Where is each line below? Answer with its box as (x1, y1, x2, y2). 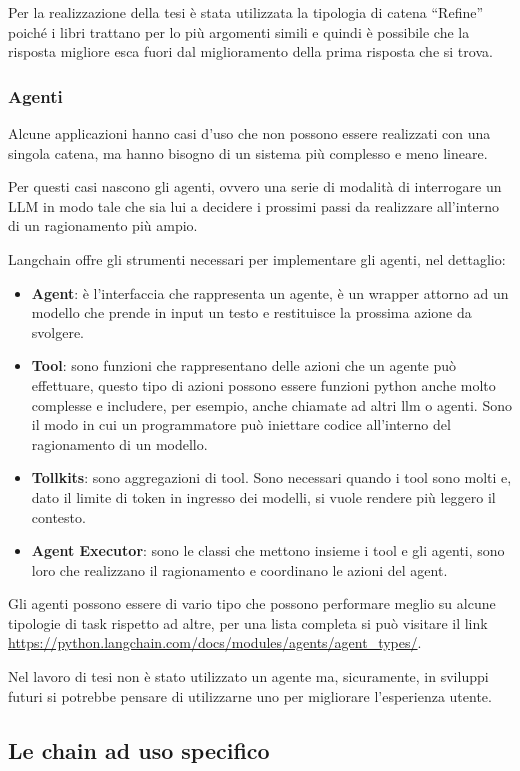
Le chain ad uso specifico (8, 734, 270, 765)
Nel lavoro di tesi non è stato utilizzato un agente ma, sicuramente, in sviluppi (8, 666, 489, 687)
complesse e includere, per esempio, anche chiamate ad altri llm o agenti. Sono (31, 394, 512, 415)
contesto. (31, 506, 86, 527)
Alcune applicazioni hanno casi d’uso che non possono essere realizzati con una (8, 123, 491, 143)
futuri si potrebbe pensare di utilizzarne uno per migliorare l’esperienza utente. (8, 685, 492, 706)
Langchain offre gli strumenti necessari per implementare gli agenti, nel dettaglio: (8, 248, 506, 269)
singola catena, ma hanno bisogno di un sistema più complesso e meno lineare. (8, 142, 488, 163)
